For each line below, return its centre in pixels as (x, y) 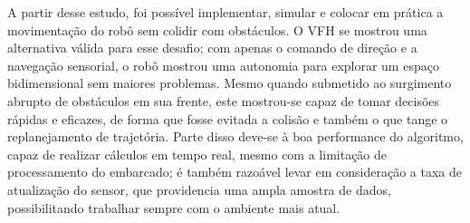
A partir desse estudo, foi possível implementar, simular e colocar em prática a (225, 12)
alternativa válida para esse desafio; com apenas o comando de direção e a (212, 48)
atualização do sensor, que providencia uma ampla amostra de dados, (199, 189)
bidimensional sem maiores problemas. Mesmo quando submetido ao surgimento (230, 83)
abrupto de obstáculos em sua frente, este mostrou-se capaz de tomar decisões (224, 100)
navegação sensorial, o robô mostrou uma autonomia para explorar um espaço (223, 65)
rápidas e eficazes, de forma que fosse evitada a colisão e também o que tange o (228, 118)
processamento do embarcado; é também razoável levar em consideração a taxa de (235, 172)
